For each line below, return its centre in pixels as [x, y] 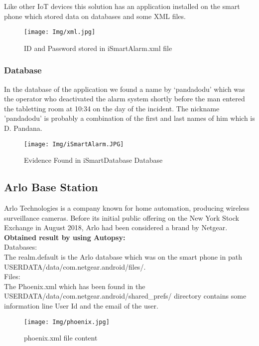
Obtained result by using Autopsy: [65, 237]
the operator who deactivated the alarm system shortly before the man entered [125, 99]
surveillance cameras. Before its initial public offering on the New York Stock [122, 217]
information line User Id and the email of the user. [81, 306]
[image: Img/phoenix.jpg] [67, 322]
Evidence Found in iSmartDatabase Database [93, 160]
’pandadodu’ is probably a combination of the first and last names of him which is [129, 118]
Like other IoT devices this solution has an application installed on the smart [122, 6]
